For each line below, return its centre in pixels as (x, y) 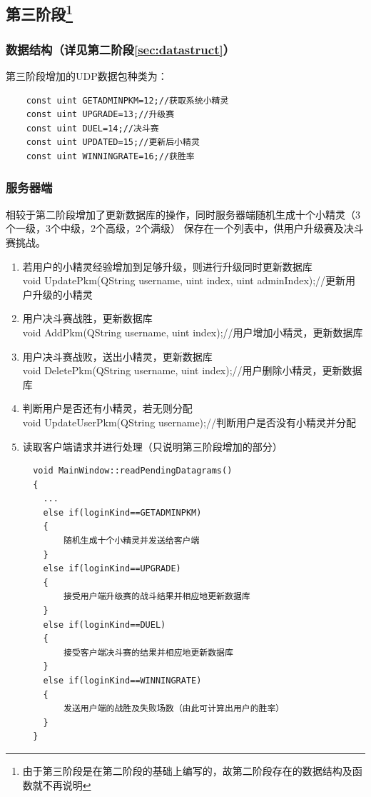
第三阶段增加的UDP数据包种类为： (87, 76)
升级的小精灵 (62, 294)
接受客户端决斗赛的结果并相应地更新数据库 (148, 652)
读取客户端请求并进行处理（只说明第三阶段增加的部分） (152, 446)
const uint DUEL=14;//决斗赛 (92, 128)
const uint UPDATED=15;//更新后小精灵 (113, 142)
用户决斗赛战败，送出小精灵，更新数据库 (117, 356)
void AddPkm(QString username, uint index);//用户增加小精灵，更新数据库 (193, 332)
